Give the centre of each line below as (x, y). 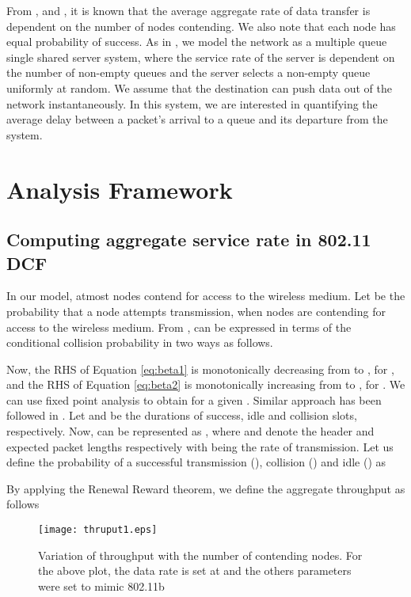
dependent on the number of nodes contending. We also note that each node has (201, 26)
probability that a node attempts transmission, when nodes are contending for (196, 311)
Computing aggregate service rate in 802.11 (189, 240)
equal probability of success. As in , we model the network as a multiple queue (197, 42)
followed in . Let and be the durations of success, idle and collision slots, (182, 415)
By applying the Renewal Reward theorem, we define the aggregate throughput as (206, 488)
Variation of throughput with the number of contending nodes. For (200, 555)
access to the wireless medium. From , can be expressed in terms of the (179, 327)
